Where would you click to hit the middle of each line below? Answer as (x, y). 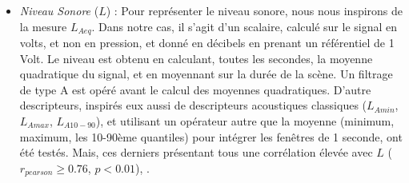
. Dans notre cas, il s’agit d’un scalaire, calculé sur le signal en (245, 26)
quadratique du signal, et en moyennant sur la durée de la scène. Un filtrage (206, 74)
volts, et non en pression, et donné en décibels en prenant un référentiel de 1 (207, 43)
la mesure (43, 26)
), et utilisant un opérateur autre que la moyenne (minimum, (245, 121)
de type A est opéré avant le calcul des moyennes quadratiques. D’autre (195, 89)
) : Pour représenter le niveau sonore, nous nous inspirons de (255, 10)
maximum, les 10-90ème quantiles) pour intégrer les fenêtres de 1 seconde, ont (211, 136)
